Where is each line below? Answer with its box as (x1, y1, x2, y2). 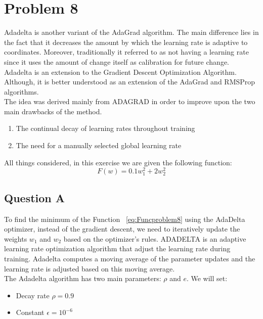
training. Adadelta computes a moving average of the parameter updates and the (4, 253, 255, 264)
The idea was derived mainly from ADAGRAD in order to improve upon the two (4, 96, 255, 107)
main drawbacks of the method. (4, 106, 102, 116)
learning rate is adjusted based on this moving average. (4, 263, 175, 274)
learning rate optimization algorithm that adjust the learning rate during (4, 243, 231, 254)
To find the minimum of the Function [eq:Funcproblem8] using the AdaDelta (4, 213, 245, 224)
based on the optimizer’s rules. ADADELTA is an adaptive (63, 233, 246, 244)
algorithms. (4, 86, 39, 97)
